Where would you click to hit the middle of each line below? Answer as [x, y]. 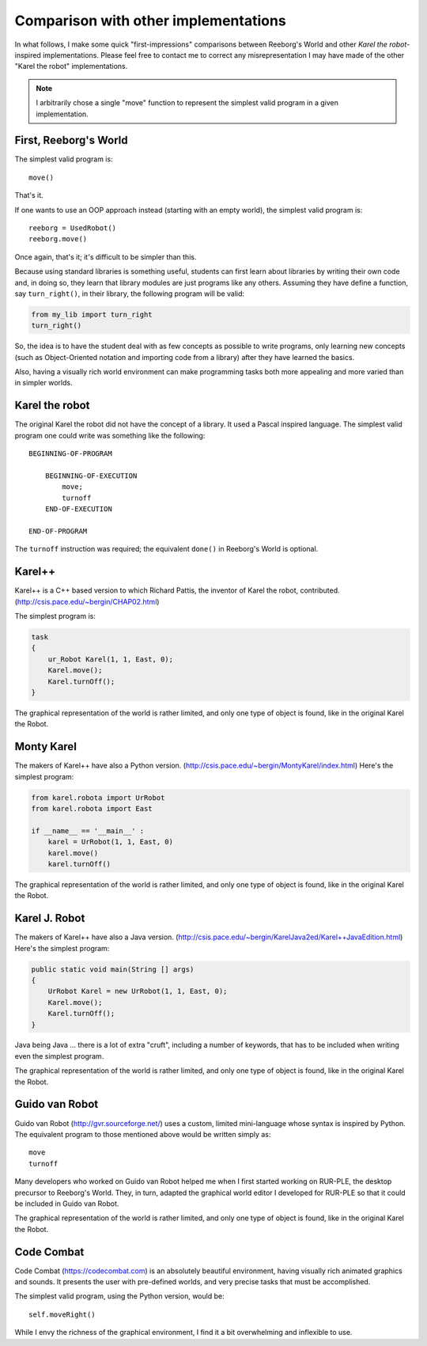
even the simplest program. [59, 1056]
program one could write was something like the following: [110, 435]
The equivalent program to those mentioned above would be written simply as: [143, 1134]
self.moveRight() [62, 1314]
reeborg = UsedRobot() [73, 228]
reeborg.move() [58, 239]
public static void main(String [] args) [113, 969]
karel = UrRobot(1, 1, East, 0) [111, 842]
